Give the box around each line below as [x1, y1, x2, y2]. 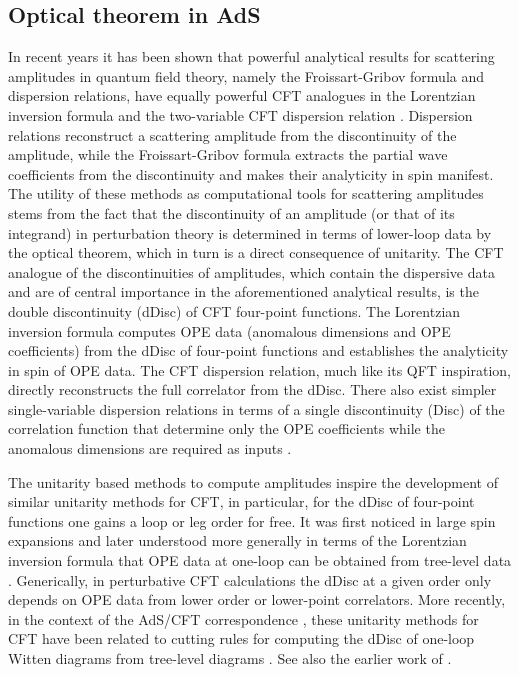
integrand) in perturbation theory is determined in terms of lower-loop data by [8, 222, 492, 243]
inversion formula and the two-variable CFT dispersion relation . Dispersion [8, 104, 473, 125]
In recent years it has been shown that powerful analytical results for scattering [8, 46, 495, 67]
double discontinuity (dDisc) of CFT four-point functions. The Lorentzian [8, 300, 461, 321]
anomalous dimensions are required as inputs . [8, 438, 292, 459]
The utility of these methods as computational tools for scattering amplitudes [8, 183, 484, 204]
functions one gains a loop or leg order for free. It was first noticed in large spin [8, 510, 496, 531]
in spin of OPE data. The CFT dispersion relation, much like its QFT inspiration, [8, 359, 511, 380]
